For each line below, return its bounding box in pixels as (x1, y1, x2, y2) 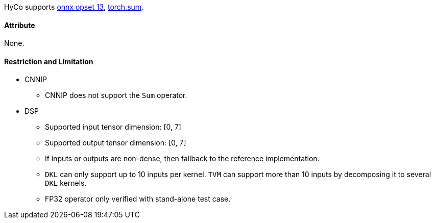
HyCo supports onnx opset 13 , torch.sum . (4, 3, 144, 11)
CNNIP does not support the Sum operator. (45, 91, 187, 100)
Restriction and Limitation (4, 57, 93, 66)
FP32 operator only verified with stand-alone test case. (45, 194, 231, 204)
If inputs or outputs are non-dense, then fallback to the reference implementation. (45, 154, 320, 163)
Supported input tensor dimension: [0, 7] (45, 122, 181, 132)
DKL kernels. (45, 179, 87, 188)
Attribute (4, 20, 35, 30)
